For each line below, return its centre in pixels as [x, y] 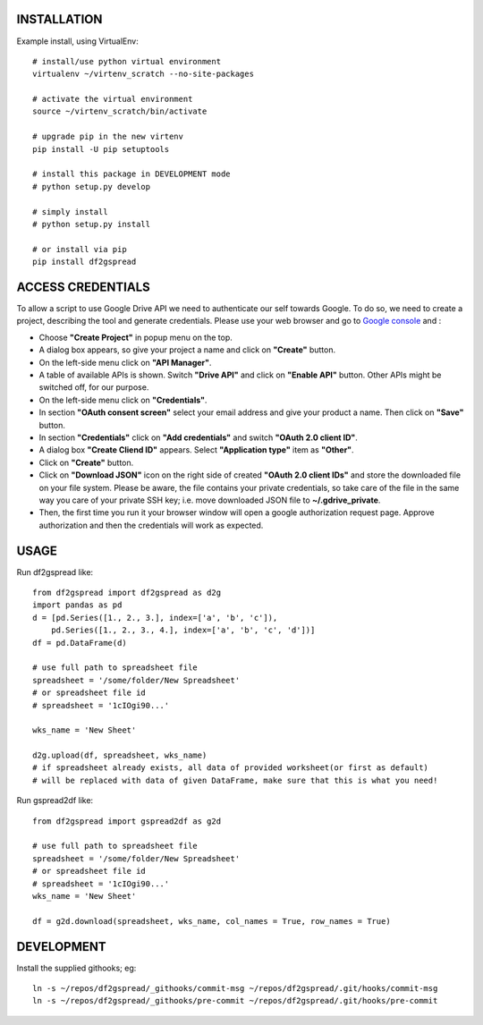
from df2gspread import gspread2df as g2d [127, 821]
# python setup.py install [92, 224]
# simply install [70, 212]
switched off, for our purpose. [94, 387]
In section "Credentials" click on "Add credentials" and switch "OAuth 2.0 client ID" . [198, 437]
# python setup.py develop [92, 186]
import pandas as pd [77, 605]
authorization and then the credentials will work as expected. [151, 525]
